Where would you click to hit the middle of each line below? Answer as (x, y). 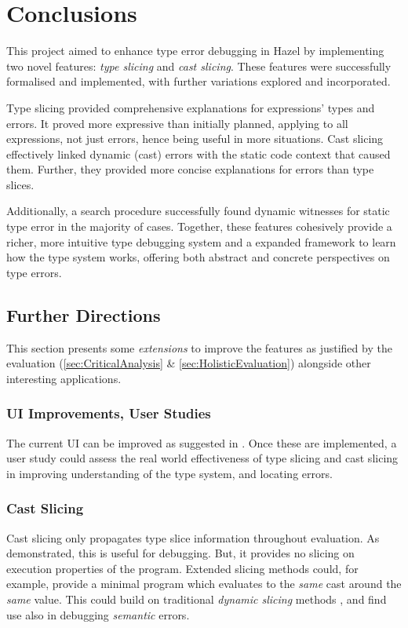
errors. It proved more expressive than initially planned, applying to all (177, 123)
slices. (20, 184)
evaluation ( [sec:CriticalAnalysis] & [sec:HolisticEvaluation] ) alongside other (189, 363)
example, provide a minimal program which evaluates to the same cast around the (204, 584)
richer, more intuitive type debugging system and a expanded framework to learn (201, 241)
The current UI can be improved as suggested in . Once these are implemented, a (202, 442)
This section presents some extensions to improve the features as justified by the (199, 347)
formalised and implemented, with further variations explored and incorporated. (199, 81)
